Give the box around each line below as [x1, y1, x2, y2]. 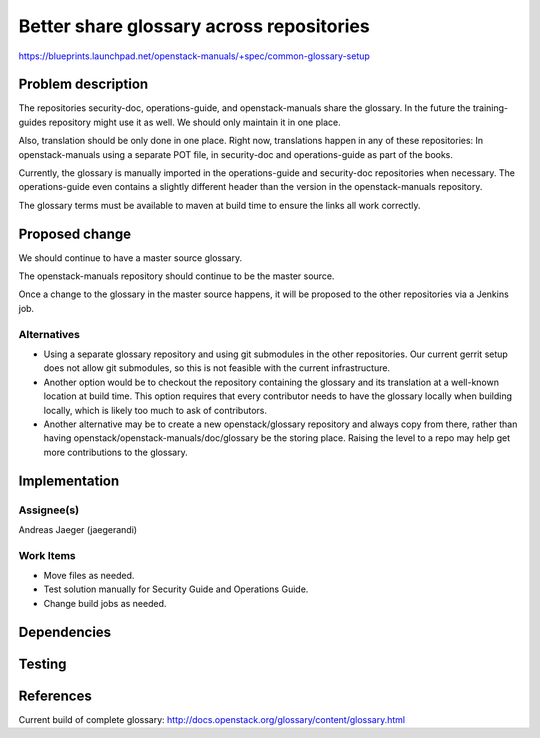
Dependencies [18, 623, 112, 640]
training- [472, 102, 509, 114]
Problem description [18, 76, 149, 93]
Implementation [18, 472, 120, 489]
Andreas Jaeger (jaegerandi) [18, 523, 138, 535]
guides [18, 116, 47, 128]
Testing [18, 655, 67, 672]
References [18, 687, 92, 704]
